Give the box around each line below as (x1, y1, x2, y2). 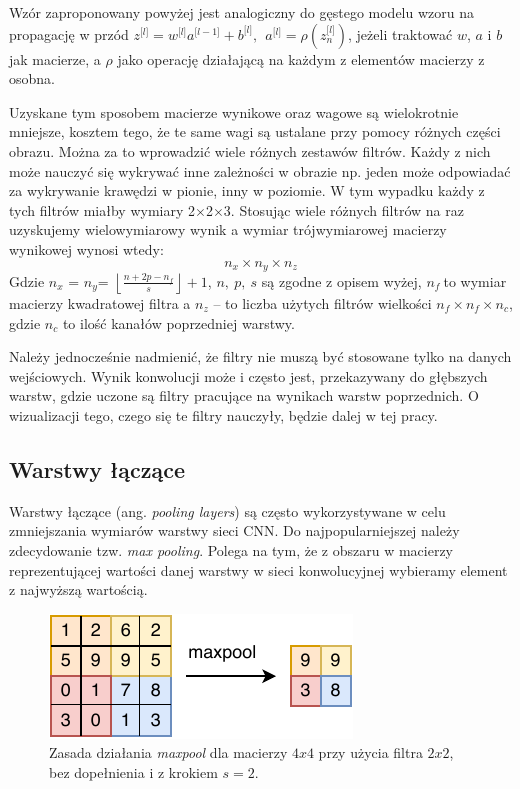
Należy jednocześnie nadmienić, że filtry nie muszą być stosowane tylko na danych (9, 346, 512, 367)
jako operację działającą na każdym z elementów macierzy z (117, 48, 485, 69)
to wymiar (443, 270, 507, 291)
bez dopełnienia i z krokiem (49, 761, 218, 782)
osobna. (9, 68, 55, 89)
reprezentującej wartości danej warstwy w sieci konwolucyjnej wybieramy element (9, 559, 508, 580)
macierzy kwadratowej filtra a (9, 292, 191, 313)
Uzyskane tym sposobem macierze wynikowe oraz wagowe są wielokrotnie (9, 101, 459, 122)
